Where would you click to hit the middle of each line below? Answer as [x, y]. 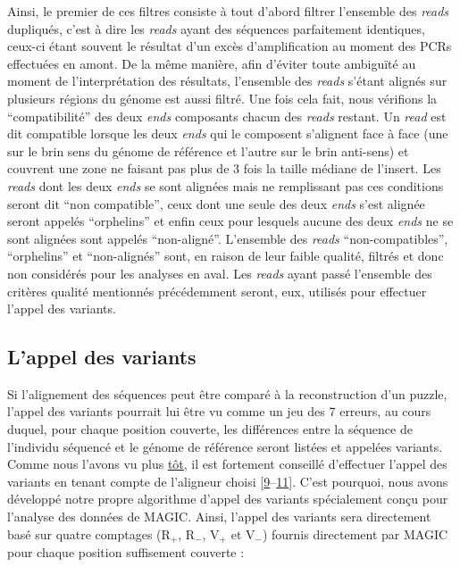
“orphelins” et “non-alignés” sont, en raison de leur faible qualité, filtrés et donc [226, 256]
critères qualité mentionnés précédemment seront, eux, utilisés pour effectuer [217, 291]
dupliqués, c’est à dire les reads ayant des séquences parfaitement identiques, [216, 28]
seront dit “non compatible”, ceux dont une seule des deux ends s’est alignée [216, 203]
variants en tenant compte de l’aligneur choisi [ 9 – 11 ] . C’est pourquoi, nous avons [228, 481]
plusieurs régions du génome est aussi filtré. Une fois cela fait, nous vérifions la [222, 98]
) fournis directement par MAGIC [355, 534]
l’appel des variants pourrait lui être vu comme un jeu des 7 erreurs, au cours [219, 411]
